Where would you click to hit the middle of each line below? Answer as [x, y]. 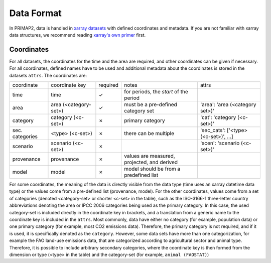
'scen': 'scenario [220, 143]
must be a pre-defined [151, 104]
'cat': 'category [218, 117]
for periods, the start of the [156, 92]
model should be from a [152, 169]
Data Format [36, 13]
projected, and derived [151, 162]
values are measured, [149, 156]
